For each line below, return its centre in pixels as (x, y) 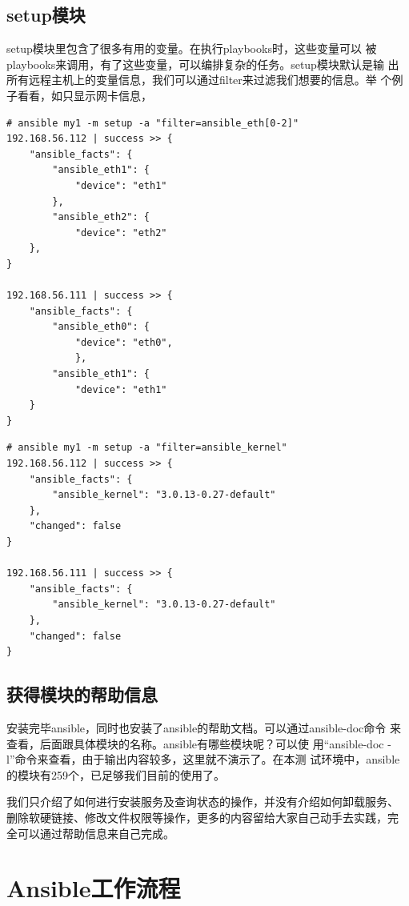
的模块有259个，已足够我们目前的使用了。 (116, 774)
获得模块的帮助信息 (82, 694)
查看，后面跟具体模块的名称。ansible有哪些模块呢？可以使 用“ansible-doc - (199, 743)
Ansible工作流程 (94, 888)
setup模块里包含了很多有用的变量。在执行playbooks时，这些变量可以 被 (192, 48)
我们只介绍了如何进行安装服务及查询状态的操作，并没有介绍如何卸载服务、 (202, 802)
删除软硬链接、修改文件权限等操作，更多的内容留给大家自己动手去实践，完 (202, 817)
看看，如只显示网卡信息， (84, 95)
